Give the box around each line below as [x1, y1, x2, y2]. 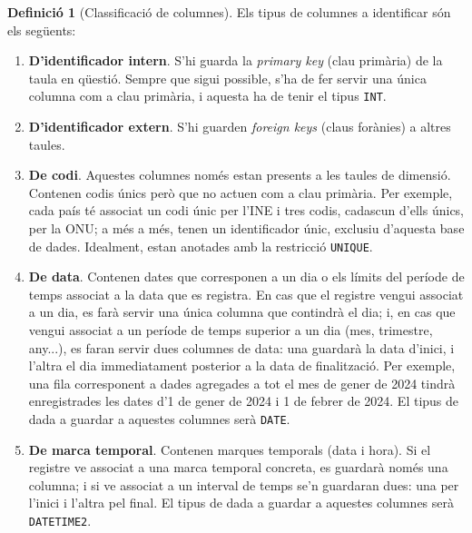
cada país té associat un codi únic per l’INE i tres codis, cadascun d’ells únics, [28, 201, 465, 220]
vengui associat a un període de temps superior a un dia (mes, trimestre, [28, 321, 433, 340]
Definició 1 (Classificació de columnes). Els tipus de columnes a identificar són [7, 3, 451, 21]
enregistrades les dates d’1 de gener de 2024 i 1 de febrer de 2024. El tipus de [28, 391, 459, 410]
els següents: [7, 20, 76, 39]
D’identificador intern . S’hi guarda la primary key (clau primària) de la [28, 51, 443, 70]
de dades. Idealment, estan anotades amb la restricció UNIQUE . [28, 236, 373, 255]
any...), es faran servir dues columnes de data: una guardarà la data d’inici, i [28, 338, 455, 357]
